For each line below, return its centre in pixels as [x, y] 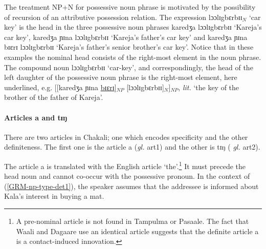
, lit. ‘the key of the [209, 87]
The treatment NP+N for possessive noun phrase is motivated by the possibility [130, 7]
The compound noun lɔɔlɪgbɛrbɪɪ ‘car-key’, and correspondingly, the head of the [129, 67]
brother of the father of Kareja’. [54, 97]
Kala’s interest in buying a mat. [54, 196]
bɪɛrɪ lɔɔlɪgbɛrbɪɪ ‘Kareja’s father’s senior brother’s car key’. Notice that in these [129, 47]
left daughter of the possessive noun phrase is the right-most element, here [121, 77]
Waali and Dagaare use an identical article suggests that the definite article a [137, 231]
